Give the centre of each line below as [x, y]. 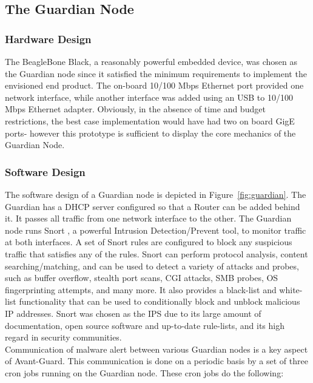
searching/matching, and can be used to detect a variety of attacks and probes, [152, 266]
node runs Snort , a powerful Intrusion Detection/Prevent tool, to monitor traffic [156, 230]
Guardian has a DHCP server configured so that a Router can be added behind [153, 206]
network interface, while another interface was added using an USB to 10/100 [149, 97]
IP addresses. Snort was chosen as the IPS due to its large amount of [133, 313]
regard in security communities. [63, 337]
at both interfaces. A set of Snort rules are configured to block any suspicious [149, 242]
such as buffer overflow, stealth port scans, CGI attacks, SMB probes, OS [142, 278]
